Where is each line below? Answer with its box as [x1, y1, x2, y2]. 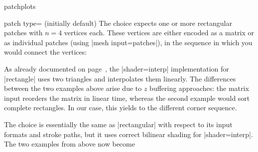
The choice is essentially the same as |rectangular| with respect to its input [4, 119, 233, 129]
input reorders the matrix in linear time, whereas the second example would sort [4, 92, 250, 103]
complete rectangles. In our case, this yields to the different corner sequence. [4, 102, 237, 113]
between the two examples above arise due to [4, 83, 142, 93]
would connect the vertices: [4, 47, 87, 57]
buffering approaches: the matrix [149, 83, 249, 93]
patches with [4, 27, 43, 38]
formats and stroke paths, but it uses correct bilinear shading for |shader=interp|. [4, 129, 253, 139]
